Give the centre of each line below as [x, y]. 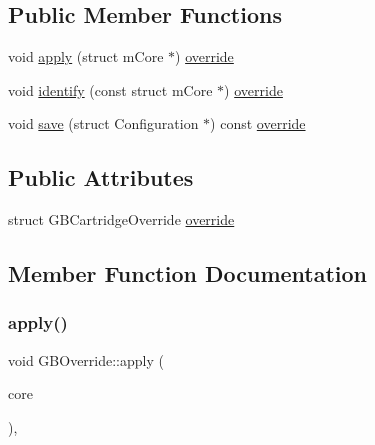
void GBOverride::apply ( [86, 359]
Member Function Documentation [188, 273]
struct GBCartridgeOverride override [121, 219]
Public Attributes [101, 177]
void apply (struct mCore [86, 56]
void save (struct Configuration [103, 123]
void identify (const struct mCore [110, 89]
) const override [258, 123]
